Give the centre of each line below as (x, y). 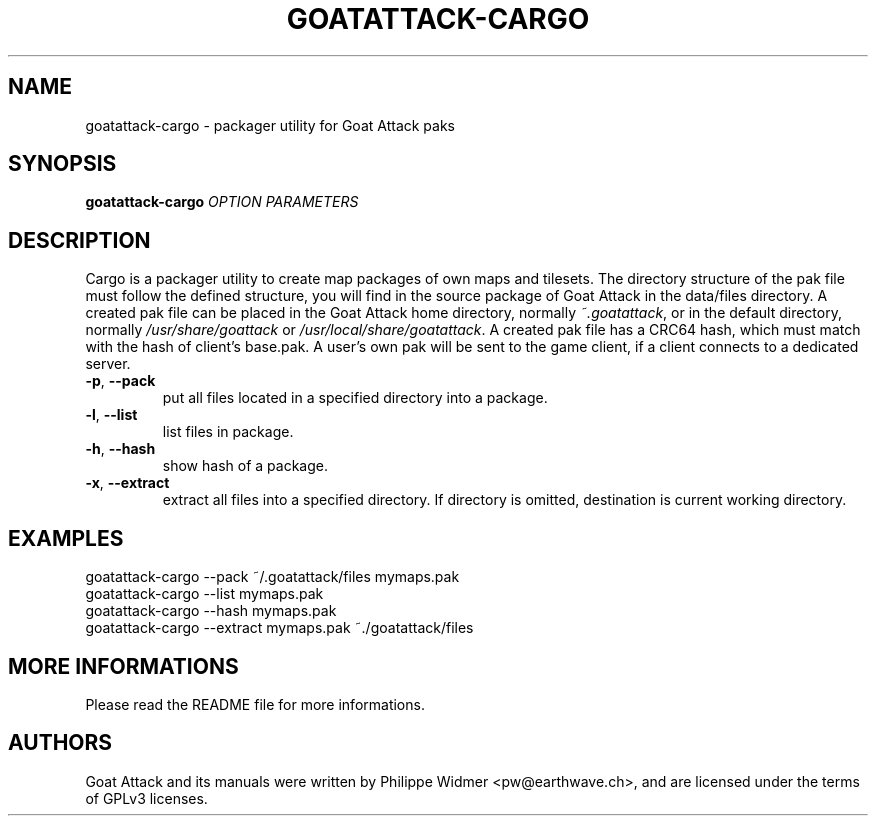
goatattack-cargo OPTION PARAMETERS (222, 202)
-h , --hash (120, 449)
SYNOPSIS (62, 164)
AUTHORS (60, 743)
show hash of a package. (245, 466)
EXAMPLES (66, 538)
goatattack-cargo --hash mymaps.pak (211, 611)
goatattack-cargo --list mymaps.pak (204, 594)
